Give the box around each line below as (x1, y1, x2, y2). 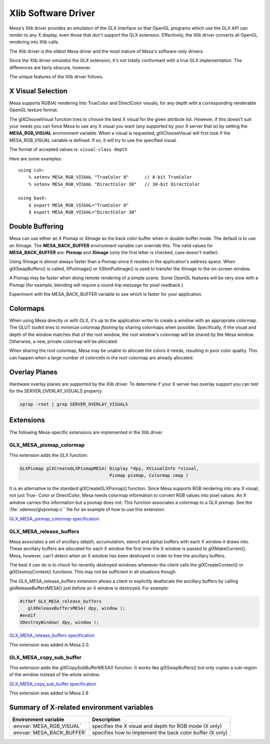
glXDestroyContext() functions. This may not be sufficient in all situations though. (9, 569, 177, 575)
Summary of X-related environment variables (9, 703, 153, 711)
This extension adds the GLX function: (9, 452, 88, 458)
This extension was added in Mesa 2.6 (9, 690, 88, 696)
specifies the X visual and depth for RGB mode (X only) (91, 722, 222, 729)
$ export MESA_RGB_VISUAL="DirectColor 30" (28, 210, 137, 215)
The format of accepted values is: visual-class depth (9, 146, 127, 152)
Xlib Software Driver (9, 8, 95, 19)
